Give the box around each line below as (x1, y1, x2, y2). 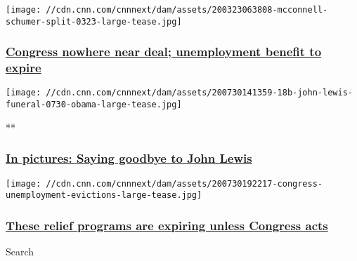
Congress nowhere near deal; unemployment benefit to (6, 43, 322, 60)
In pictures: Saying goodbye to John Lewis (6, 149, 252, 167)
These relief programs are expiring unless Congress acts (6, 216, 328, 234)
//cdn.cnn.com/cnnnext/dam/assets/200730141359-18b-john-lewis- (46, 88, 353, 98)
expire (6, 59, 41, 76)
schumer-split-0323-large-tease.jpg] (6, 16, 182, 27)
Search (6, 244, 34, 259)
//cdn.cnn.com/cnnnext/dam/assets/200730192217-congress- (46, 178, 323, 189)
